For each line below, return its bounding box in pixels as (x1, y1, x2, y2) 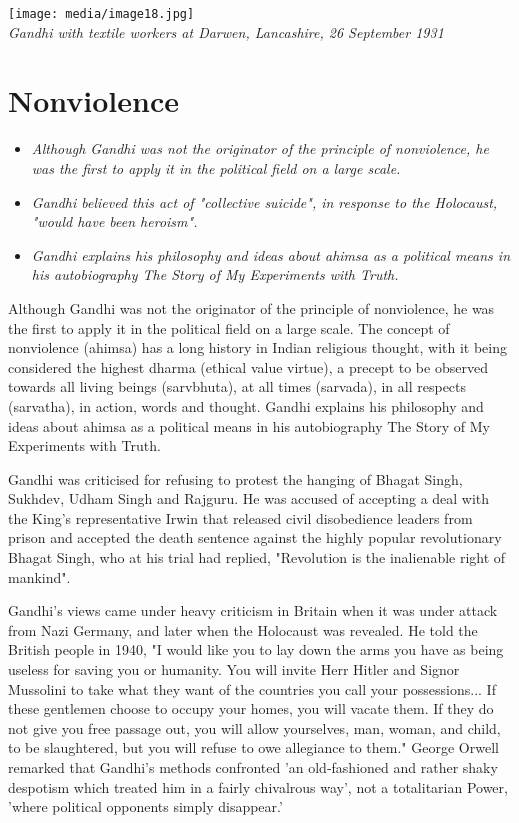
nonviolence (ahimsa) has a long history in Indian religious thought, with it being (8, 337, 507, 358)
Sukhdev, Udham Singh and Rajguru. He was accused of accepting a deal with (8, 488, 490, 509)
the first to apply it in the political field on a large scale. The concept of (8, 317, 450, 338)
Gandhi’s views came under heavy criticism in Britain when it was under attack (8, 600, 498, 621)
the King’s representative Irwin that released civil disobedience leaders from (8, 507, 473, 528)
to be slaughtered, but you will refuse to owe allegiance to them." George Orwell (8, 737, 499, 758)
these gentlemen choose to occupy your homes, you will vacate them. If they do (8, 698, 494, 719)
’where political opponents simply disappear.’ (8, 796, 283, 817)
